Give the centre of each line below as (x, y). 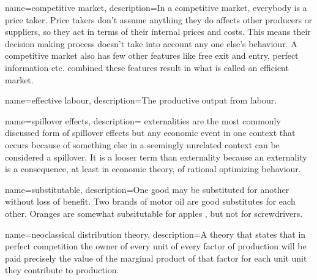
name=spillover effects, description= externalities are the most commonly (143, 120)
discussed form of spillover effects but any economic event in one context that (150, 133)
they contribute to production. (62, 270)
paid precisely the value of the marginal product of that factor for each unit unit (156, 258)
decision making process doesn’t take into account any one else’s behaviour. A (151, 43)
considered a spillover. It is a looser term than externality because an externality (156, 157)
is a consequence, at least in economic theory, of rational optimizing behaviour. (153, 169)
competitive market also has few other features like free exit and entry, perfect (152, 55)
